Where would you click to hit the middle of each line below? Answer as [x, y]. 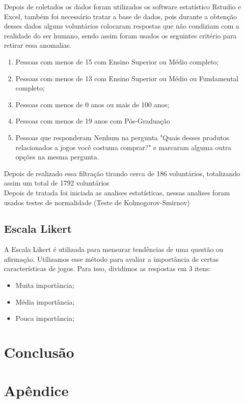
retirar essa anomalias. [38, 45]
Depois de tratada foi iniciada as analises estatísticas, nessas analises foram [117, 192]
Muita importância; [45, 285]
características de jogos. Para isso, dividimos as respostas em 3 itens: [108, 268]
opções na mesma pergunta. [57, 157]
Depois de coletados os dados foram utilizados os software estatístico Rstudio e [122, 6]
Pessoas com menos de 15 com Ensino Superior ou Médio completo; [117, 61]
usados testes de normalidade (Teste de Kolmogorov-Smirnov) [97, 202]
